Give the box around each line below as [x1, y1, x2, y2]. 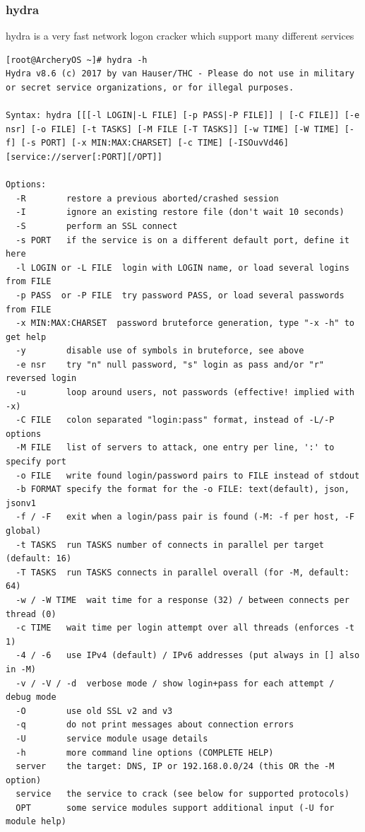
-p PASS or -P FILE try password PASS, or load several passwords [16, 290, 345, 300]
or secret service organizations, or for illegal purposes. [6, 83, 294, 93]
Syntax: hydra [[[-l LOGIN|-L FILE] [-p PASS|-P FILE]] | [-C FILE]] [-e [6, 110, 360, 121]
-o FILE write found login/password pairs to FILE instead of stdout [16, 470, 360, 481]
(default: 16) [6, 553, 72, 564]
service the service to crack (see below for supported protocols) [16, 789, 349, 799]
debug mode [6, 692, 56, 703]
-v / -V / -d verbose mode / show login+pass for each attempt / [16, 678, 335, 689]
